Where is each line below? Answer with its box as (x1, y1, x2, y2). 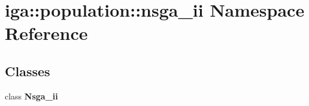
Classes (5, 61, 50, 80)
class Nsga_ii (5, 89, 58, 102)
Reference (5, 21, 88, 45)
